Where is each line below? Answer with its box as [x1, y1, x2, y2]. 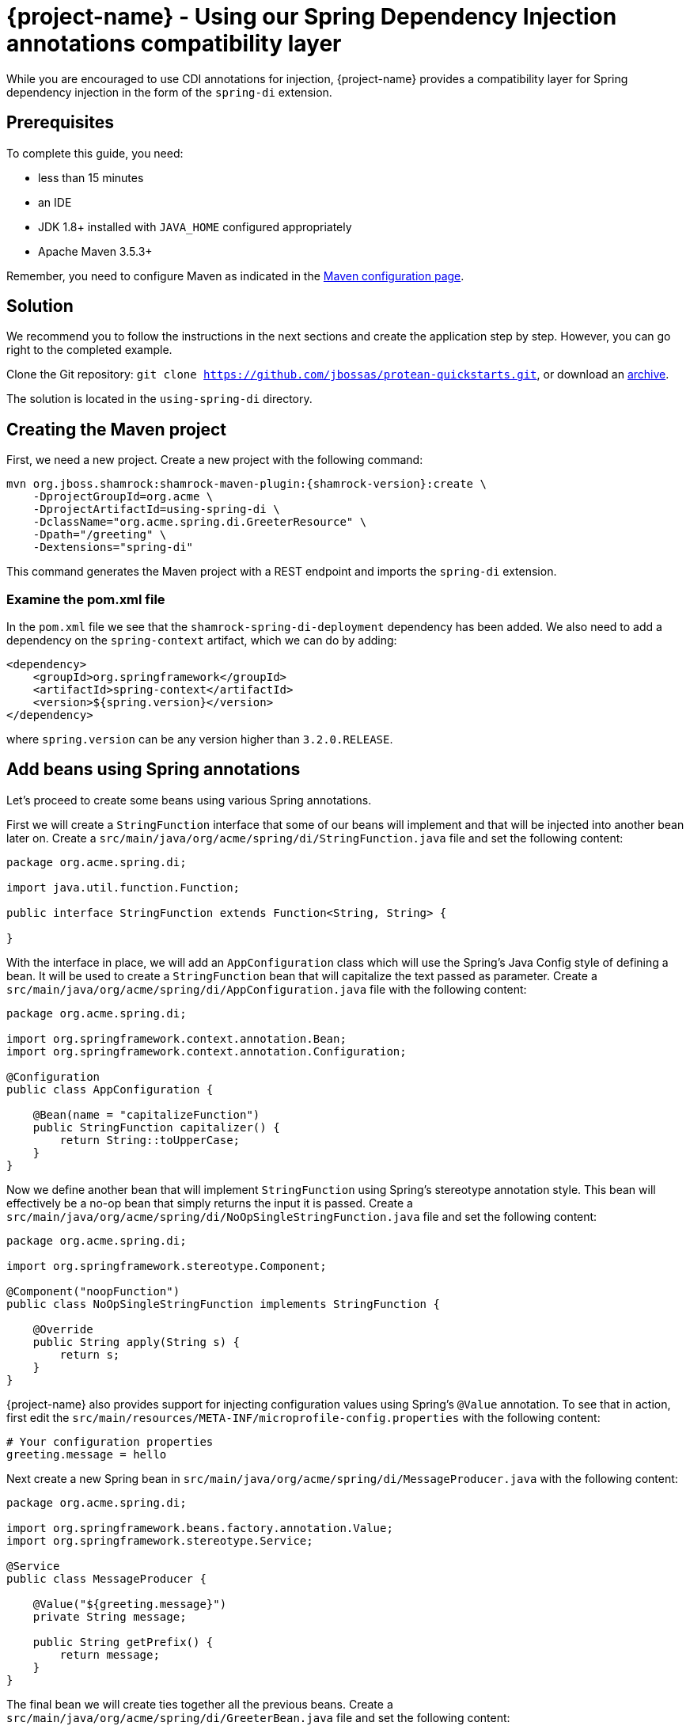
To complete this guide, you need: [6, 146, 184, 160]
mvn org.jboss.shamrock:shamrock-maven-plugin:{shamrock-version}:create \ [6, 477, 487, 491]
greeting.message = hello [6, 1447, 167, 1461]
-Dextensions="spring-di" [32, 541, 194, 554]
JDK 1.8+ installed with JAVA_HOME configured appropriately [38, 219, 352, 234]
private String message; [32, 1610, 187, 1623]
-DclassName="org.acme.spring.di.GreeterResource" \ [32, 515, 367, 529]
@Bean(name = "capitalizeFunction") [32, 1108, 260, 1121]
